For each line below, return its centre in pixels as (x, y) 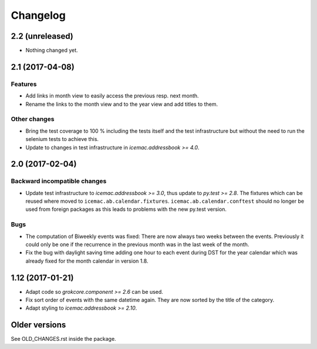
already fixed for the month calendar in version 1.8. (87, 261)
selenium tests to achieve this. (62, 139)
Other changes (33, 119)
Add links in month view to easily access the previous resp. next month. (112, 96)
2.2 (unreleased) (42, 36)
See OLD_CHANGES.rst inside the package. (64, 339)
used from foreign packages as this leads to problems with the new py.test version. (126, 209)
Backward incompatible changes (59, 181)
